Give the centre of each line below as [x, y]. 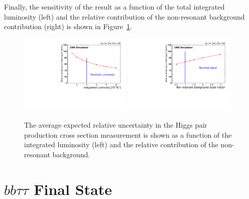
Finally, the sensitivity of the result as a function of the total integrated [114, 7]
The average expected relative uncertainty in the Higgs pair [116, 125]
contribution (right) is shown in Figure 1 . [68, 26]
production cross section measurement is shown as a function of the [128, 134]
